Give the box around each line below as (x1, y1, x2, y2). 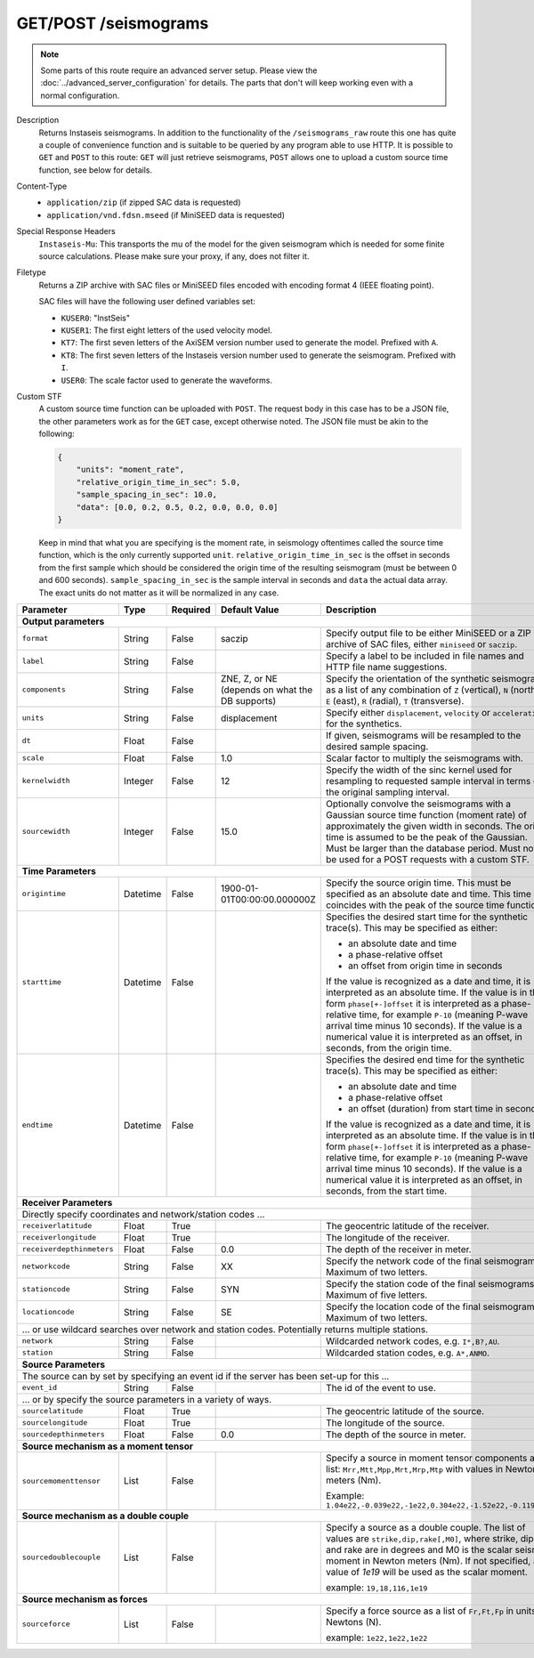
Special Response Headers (16, 226, 116, 237)
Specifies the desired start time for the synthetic (325, 910, 529, 923)
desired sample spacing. (325, 740, 429, 752)
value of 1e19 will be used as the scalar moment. (325, 1565, 529, 1578)
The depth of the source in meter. (325, 1428, 466, 1441)
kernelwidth (21, 776, 70, 786)
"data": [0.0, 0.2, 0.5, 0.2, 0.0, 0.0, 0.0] (76, 502, 279, 512)
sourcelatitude (21, 1406, 84, 1416)
